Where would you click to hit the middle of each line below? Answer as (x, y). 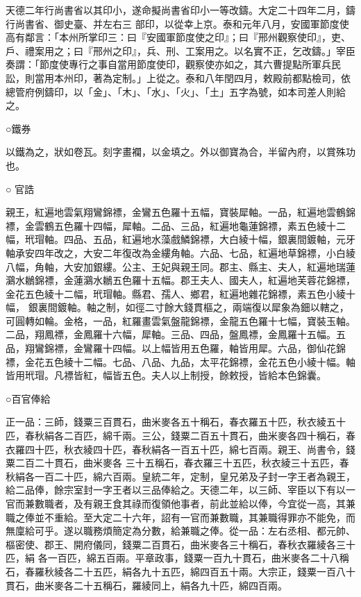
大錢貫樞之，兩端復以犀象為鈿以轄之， (261, 307)
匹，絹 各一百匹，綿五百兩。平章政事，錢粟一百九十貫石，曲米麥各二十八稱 (177, 558)
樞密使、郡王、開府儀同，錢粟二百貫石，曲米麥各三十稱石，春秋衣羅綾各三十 (180, 544)
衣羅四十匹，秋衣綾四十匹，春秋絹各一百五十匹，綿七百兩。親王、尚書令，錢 (180, 449)
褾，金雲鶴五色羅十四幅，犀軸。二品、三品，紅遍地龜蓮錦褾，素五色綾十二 (176, 225)
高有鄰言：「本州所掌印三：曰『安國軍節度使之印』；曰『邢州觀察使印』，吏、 (178, 37)
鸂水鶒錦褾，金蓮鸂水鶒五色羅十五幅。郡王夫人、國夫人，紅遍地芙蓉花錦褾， (180, 280)
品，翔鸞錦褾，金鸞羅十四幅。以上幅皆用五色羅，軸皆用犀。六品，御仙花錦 (176, 348)
